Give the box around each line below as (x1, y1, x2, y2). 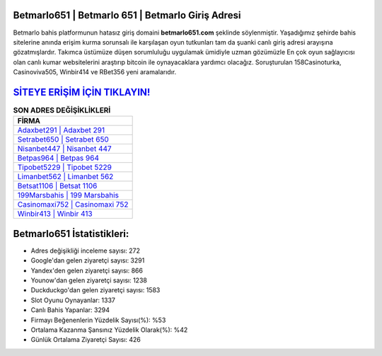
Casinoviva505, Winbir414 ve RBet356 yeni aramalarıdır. (13, 68, 177, 76)
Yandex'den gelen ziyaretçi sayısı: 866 (30, 266, 143, 275)
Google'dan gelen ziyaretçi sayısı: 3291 (30, 256, 145, 265)
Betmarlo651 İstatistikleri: (13, 227, 129, 240)
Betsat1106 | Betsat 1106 (17, 181, 98, 191)
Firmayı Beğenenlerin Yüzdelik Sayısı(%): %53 (30, 316, 166, 324)
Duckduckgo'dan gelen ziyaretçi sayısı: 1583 (30, 286, 161, 294)
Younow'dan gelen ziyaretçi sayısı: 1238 (30, 276, 148, 285)
